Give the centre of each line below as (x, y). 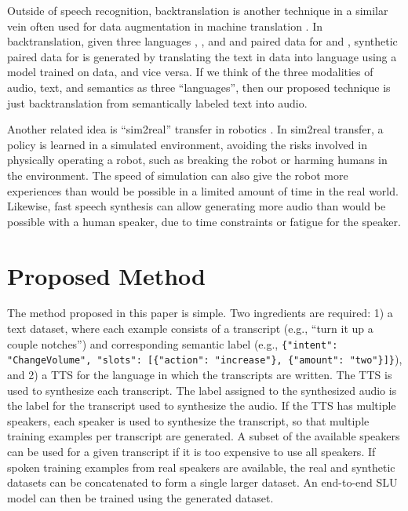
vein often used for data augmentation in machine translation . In (165, 26)
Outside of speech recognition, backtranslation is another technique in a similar (198, 10)
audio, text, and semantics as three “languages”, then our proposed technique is (199, 87)
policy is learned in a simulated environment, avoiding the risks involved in (187, 144)
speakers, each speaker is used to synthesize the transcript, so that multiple (188, 420)
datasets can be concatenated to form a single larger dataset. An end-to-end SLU (202, 482)
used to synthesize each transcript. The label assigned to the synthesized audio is (202, 390)
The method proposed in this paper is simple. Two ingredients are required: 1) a (200, 313)
